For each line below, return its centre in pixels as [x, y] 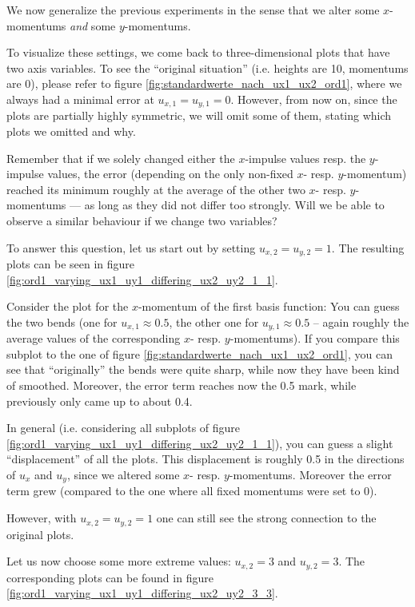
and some [93, 25]
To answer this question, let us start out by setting [131, 247]
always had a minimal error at [80, 99]
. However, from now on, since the [314, 99]
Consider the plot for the [68, 306]
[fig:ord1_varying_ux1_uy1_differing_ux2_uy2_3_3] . [142, 593]
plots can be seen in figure [71, 264]
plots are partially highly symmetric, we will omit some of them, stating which [199, 115]
